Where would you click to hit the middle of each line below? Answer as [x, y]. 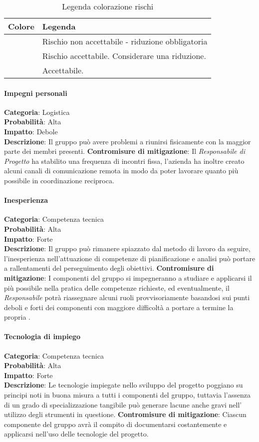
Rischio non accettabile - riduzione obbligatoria [125, 41]
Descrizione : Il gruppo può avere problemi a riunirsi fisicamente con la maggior [128, 141]
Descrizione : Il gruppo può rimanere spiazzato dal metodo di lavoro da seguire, [127, 248]
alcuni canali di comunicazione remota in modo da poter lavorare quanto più [121, 171]
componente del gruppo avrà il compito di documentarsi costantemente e [116, 424]
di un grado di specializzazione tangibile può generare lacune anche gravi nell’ [123, 404]
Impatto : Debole [31, 131]
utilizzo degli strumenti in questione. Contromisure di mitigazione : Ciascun [125, 414]
